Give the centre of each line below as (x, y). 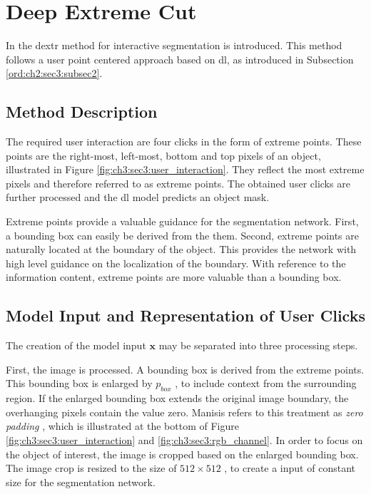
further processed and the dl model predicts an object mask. (138, 197)
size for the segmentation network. (81, 482)
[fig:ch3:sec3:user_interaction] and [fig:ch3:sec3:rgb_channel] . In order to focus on (184, 440)
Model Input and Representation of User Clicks (185, 315)
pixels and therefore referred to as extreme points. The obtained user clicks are (178, 183)
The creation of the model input (76, 345)
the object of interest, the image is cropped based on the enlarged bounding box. (182, 454)
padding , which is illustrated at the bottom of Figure (122, 426)
